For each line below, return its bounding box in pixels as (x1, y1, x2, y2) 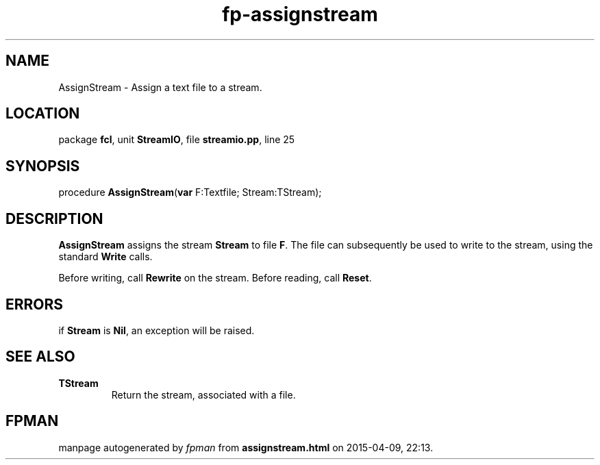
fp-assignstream (222, 3, 378, 26)
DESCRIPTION (5, 210, 103, 227)
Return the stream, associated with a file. (111, 388, 296, 401)
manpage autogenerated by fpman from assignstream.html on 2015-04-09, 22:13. (58, 441, 434, 453)
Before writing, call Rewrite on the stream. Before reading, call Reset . (58, 272, 372, 284)
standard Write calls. (58, 251, 153, 263)
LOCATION (5, 105, 80, 123)
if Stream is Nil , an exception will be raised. (58, 324, 255, 336)
